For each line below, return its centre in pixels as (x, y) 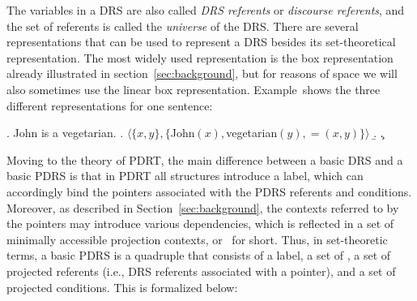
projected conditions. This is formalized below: (122, 287)
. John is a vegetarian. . (65, 133)
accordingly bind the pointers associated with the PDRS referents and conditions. (209, 191)
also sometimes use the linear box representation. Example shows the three (194, 89)
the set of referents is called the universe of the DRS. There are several (183, 26)
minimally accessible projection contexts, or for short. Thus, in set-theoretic (197, 239)
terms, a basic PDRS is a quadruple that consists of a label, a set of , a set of (199, 255)
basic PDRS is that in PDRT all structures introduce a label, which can (185, 176)
